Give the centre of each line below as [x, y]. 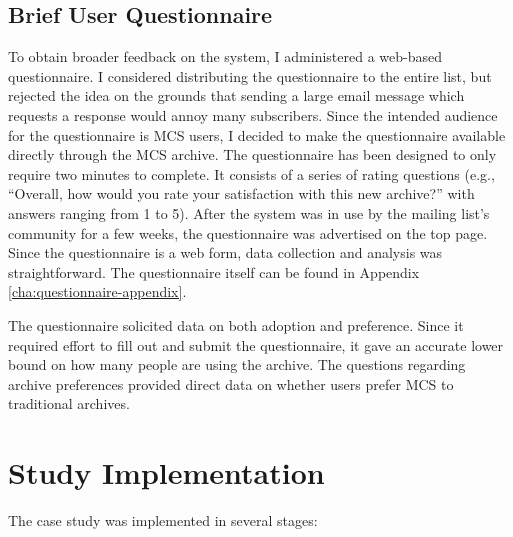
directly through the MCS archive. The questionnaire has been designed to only [252, 154]
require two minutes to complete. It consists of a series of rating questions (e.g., [251, 173]
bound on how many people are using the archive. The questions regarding [237, 364]
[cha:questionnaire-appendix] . [97, 291]
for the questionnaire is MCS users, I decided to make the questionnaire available [257, 134]
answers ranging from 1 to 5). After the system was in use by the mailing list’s [249, 212]
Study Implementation [166, 472]
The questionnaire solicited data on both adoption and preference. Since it [236, 324]
